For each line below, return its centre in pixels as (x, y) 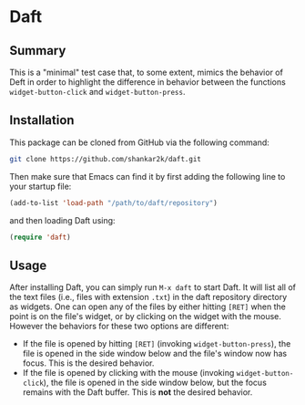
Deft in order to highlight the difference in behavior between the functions (148, 82)
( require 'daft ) (40, 237)
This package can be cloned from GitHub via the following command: (140, 142)
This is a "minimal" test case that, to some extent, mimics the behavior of (147, 72)
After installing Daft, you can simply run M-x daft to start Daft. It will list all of (152, 287)
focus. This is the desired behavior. (88, 363)
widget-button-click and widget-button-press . (97, 92)
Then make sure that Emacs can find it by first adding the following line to (147, 176)
